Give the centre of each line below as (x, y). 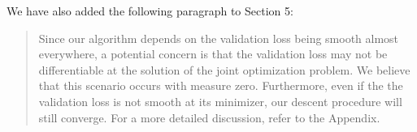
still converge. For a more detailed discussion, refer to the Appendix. (209, 117)
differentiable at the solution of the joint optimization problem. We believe (224, 69)
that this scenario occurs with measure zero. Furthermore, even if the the (221, 85)
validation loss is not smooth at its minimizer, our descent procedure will (220, 101)
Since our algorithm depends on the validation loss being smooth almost (219, 38)
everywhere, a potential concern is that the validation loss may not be (213, 54)
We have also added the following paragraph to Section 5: (150, 11)
